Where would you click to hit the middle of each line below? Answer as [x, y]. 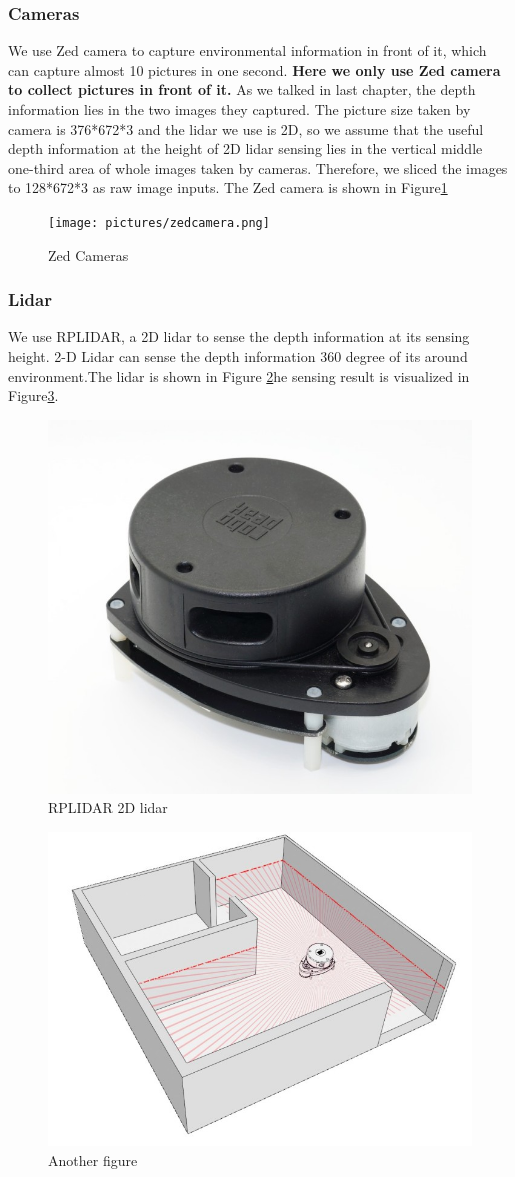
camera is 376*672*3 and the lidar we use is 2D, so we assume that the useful [246, 128]
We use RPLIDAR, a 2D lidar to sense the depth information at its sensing [239, 336]
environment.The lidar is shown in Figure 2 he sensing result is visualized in [239, 375]
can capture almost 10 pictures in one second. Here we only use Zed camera [254, 69]
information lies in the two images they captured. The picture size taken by [239, 109]
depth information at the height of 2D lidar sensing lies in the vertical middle [245, 148]
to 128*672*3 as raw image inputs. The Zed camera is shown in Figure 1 [228, 187]
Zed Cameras [88, 254]
